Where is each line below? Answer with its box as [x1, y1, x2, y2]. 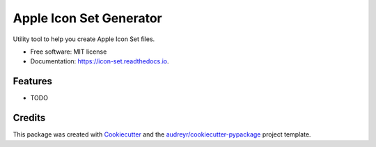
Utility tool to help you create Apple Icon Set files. [13, 35, 155, 43]
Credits [13, 112, 46, 124]
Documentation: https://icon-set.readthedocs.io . [30, 57, 169, 65]
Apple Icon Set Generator [13, 10, 163, 26]
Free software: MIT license [30, 47, 107, 56]
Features [13, 75, 52, 87]
